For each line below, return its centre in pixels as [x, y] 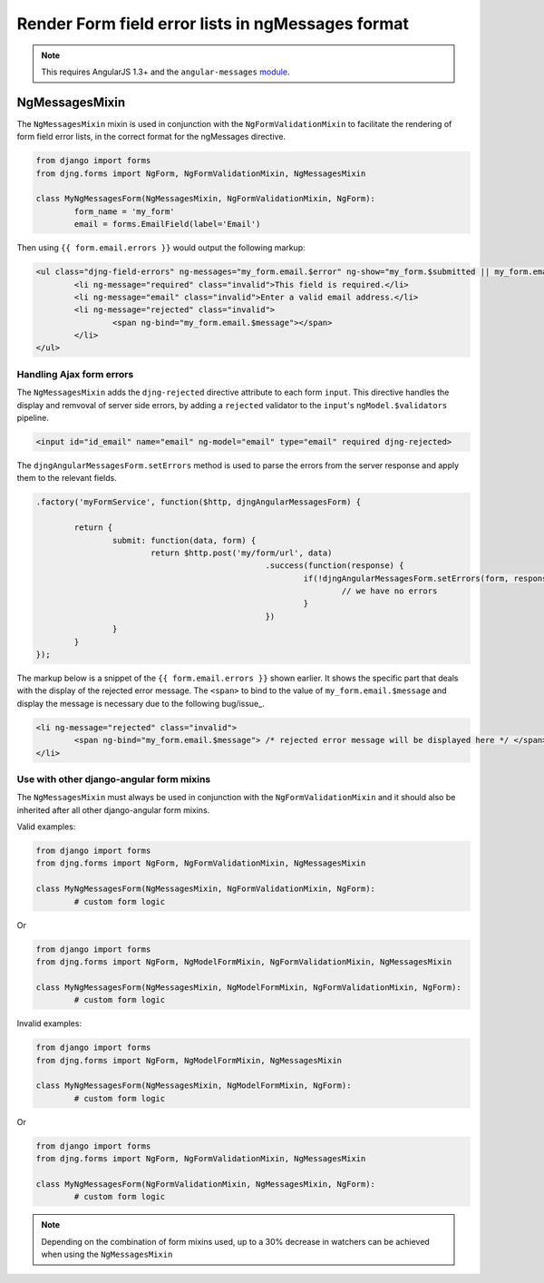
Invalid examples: [49, 1023]
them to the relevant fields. [67, 478]
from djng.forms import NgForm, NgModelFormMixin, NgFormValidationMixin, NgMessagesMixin [244, 961]
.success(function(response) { [335, 566]
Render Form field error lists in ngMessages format [213, 24]
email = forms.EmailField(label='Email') [167, 224]
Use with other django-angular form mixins [114, 779]
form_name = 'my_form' [125, 211]
